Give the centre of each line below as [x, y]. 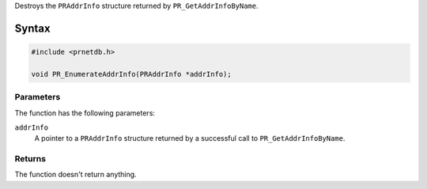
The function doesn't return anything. [76, 175]
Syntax [32, 28]
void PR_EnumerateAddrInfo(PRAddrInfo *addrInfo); [132, 74]
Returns [30, 159]
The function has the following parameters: [85, 113]
